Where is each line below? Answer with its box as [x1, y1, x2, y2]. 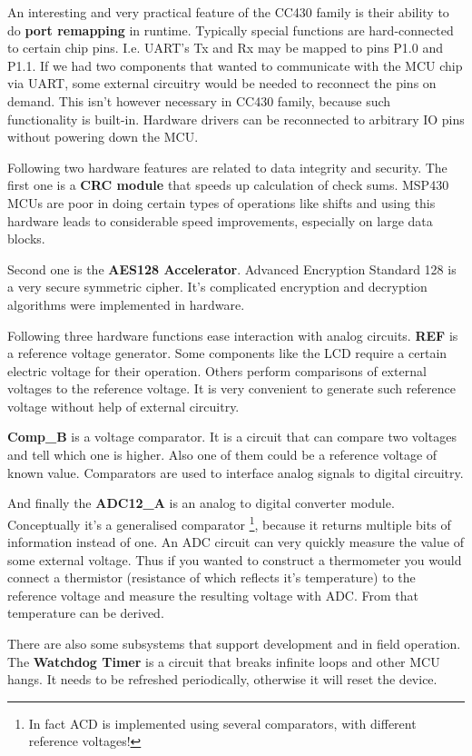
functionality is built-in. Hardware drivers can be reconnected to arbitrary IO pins [7, 109, 465, 128]
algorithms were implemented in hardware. [7, 294, 245, 313]
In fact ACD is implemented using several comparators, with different [28, 713, 417, 732]
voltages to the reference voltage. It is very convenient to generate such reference [7, 379, 456, 398]
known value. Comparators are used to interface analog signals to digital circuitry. [7, 463, 464, 482]
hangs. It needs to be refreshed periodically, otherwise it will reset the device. [7, 670, 438, 689]
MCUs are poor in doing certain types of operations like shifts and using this [7, 193, 436, 212]
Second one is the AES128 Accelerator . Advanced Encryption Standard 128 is [7, 259, 457, 278]
